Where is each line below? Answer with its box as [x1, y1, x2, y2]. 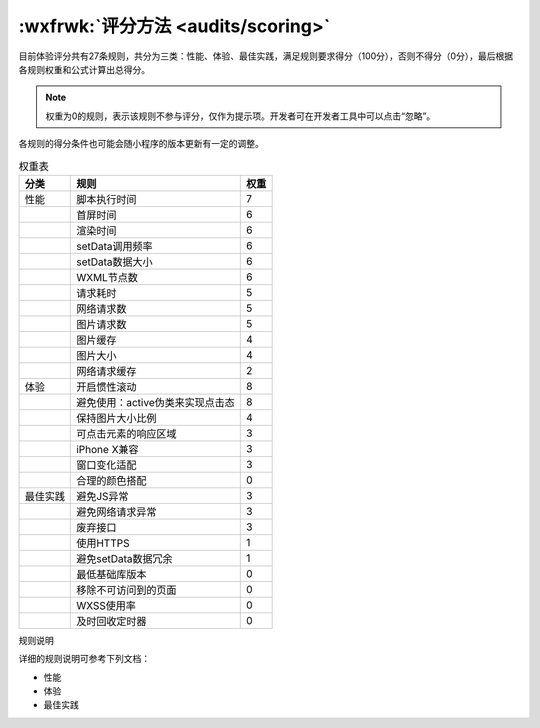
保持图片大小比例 [76, 411, 157, 425]
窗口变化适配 [76, 458, 137, 472]
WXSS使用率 [76, 598, 137, 612]
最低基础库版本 [76, 567, 147, 581]
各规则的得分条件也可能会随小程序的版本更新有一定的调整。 [18, 138, 264, 150]
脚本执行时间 [76, 192, 137, 206]
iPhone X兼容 [76, 442, 139, 456]
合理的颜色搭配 [76, 473, 147, 487]
